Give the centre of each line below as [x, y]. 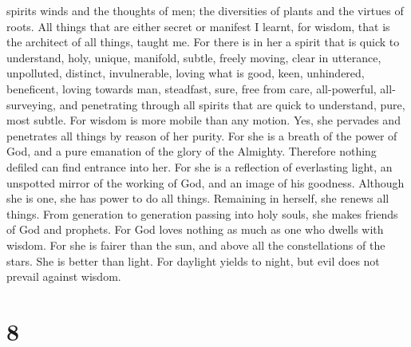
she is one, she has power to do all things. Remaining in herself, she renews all [198, 198]
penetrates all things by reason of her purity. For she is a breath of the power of [202, 135]
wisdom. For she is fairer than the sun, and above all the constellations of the [196, 244]
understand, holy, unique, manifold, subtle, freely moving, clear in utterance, [194, 57]
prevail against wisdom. [64, 276]
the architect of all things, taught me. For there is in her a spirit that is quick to [203, 42]
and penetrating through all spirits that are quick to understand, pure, [232, 104]
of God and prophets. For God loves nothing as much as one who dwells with [195, 229]
